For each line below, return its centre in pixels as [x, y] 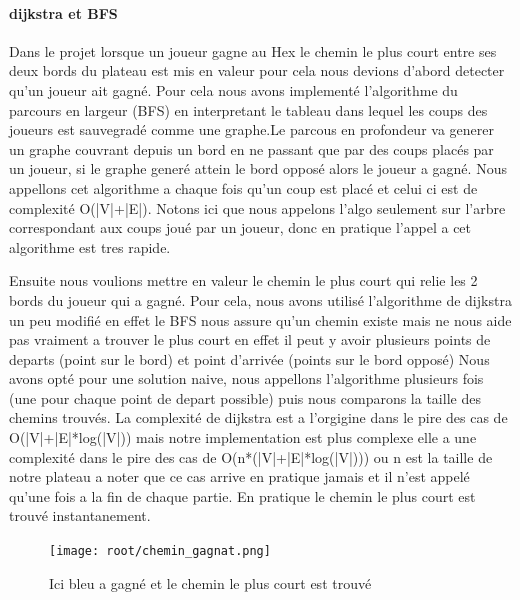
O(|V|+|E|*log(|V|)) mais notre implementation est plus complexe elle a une [243, 437]
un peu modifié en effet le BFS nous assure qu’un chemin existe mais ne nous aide [260, 319]
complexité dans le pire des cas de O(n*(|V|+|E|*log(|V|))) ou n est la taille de [251, 456]
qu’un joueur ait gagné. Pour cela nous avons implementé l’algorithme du [233, 89]
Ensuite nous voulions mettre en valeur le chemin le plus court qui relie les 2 [243, 280]
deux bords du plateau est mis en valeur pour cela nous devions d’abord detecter [257, 70]
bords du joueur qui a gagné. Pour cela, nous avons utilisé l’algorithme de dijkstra [260, 299]
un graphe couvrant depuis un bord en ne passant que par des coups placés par [251, 148]
